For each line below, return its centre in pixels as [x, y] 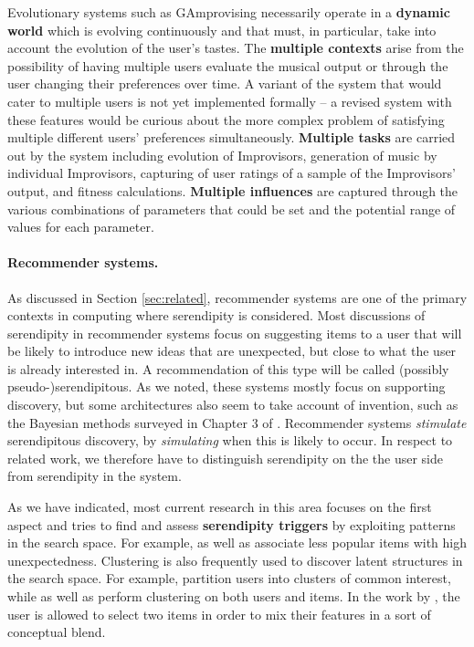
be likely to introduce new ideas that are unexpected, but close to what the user [232, 351]
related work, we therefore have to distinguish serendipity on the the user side [225, 458]
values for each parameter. [81, 227]
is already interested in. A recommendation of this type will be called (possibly [228, 368]
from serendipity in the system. [95, 476]
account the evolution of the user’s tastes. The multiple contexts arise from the [236, 48]
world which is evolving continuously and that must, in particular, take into [222, 30]
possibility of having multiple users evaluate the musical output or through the [228, 65]
